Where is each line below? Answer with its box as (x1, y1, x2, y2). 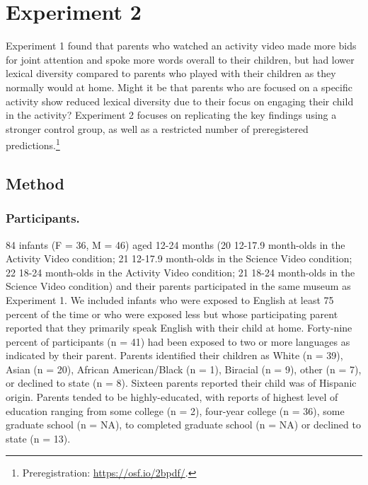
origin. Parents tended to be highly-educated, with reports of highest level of (6, 390, 338, 404)
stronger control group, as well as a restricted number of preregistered (6, 121, 309, 136)
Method (6, 172, 64, 194)
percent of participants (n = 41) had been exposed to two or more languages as (6, 334, 350, 349)
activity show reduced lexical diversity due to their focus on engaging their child (6, 93, 354, 108)
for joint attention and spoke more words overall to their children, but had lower (6, 52, 355, 66)
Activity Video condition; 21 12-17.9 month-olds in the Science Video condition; (6, 251, 352, 266)
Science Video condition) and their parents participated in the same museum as (6, 279, 351, 293)
